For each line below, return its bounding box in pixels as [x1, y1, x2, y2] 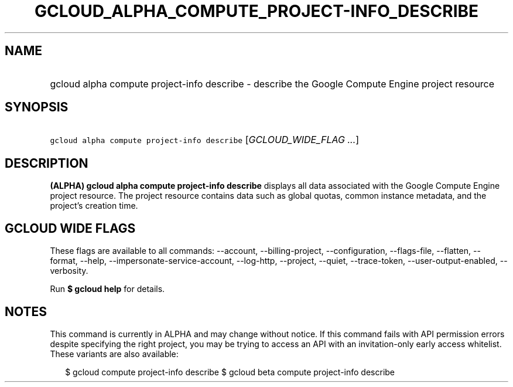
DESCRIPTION [5, 155, 88, 171]
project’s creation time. [50, 201, 138, 211]
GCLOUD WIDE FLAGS [5, 220, 136, 236]
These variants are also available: [50, 348, 179, 359]
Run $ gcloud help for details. [50, 284, 165, 294]
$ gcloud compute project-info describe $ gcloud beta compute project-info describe [65, 366, 395, 377]
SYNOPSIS [5, 100, 69, 115]
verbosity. [50, 266, 88, 276]
